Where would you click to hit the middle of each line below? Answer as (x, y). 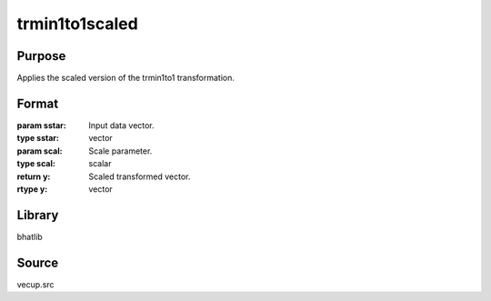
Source (38, 262)
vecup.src (35, 284)
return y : (34, 176)
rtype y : (32, 189)
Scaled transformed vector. (140, 176)
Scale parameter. (120, 151)
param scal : (40, 151)
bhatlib (30, 236)
